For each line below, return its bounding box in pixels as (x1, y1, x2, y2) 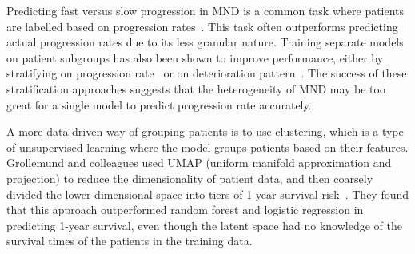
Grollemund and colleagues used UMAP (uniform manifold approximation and (6, 154, 392, 171)
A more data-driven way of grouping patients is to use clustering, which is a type (6, 123, 404, 140)
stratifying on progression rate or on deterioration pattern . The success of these (6, 65, 407, 81)
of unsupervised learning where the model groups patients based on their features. (6, 138, 409, 155)
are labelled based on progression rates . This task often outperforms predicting (6, 18, 398, 34)
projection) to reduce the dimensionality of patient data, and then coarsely (6, 169, 373, 186)
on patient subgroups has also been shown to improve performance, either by (6, 49, 384, 65)
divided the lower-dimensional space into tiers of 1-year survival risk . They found (6, 185, 409, 202)
